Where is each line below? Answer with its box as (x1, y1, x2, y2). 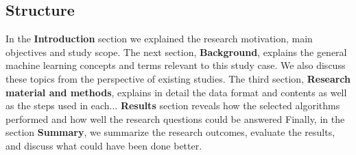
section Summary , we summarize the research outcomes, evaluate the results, (5, 125, 335, 139)
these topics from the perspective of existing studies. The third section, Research (5, 71, 351, 85)
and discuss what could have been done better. (5, 138, 202, 152)
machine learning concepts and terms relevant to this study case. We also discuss (5, 58, 346, 72)
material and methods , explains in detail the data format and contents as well (5, 85, 347, 99)
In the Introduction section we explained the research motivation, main (5, 31, 313, 46)
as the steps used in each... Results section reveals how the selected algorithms (5, 98, 340, 113)
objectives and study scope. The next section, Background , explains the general (5, 44, 347, 59)
